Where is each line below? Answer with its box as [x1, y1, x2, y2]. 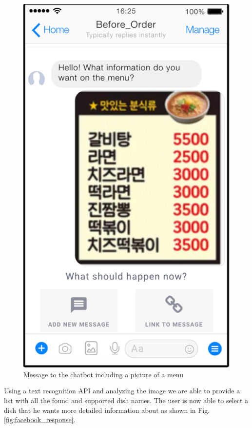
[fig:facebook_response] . [4, 414, 76, 425]
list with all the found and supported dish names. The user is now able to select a [4, 395, 249, 405]
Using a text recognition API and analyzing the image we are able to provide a [4, 386, 240, 396]
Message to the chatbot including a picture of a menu [23, 369, 184, 379]
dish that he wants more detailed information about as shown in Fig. [4, 405, 210, 415]
